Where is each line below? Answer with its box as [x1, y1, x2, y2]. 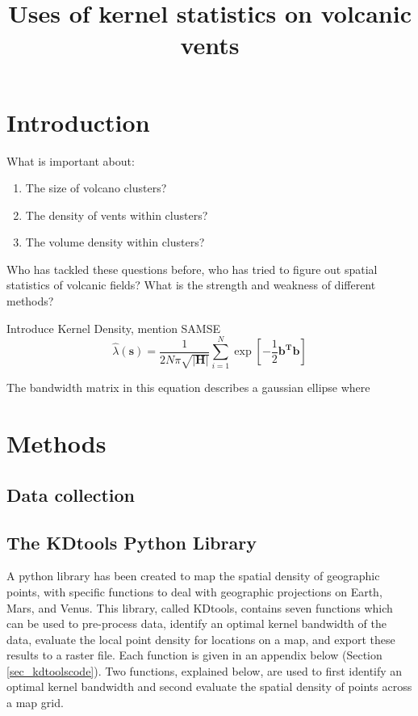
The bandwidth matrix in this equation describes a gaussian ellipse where [6, 379, 370, 396]
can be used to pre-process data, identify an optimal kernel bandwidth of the [6, 615, 387, 632]
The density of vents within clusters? [25, 206, 208, 223]
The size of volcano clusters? [25, 179, 167, 196]
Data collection [6, 482, 136, 507]
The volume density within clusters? [25, 234, 205, 251]
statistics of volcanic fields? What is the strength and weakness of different [6, 276, 376, 293]
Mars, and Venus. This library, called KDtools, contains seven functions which [6, 599, 393, 616]
